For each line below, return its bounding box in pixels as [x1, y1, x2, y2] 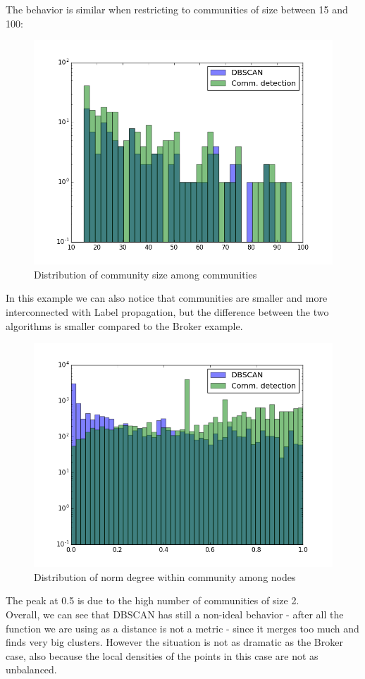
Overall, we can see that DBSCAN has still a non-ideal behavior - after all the [6, 606, 344, 621]
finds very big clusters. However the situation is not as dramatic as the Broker [6, 635, 343, 649]
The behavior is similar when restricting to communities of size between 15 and [6, 2, 348, 16]
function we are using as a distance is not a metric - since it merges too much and [6, 620, 359, 635]
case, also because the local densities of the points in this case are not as [6, 648, 318, 663]
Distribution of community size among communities [34, 267, 257, 281]
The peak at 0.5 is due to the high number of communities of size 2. [6, 593, 299, 608]
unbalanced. [6, 662, 57, 677]
